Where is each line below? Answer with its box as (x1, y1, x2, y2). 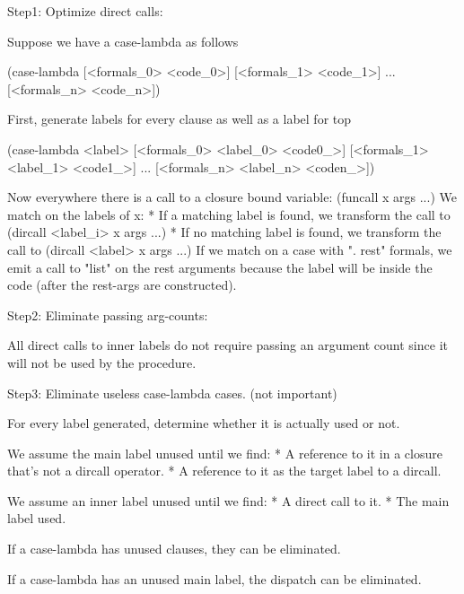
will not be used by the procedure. (7, 353, 197, 371)
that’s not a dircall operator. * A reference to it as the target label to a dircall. (7, 461, 442, 480)
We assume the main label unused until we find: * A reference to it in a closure (7, 443, 442, 462)
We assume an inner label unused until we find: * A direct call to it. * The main (7, 491, 450, 510)
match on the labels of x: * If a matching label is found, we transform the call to (7, 205, 451, 223)
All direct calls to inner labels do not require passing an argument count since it (7, 336, 448, 354)
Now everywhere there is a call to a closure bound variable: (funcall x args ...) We (7, 188, 457, 206)
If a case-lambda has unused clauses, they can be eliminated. (7, 539, 341, 558)
